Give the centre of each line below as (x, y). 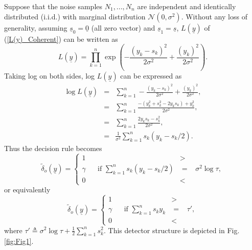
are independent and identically (187, 6)
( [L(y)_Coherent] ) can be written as (61, 39)
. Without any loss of (214, 16)
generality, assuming (36, 27)
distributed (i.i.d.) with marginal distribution (75, 16)
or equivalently (27, 190)
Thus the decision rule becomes (53, 148)
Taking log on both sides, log (50, 76)
